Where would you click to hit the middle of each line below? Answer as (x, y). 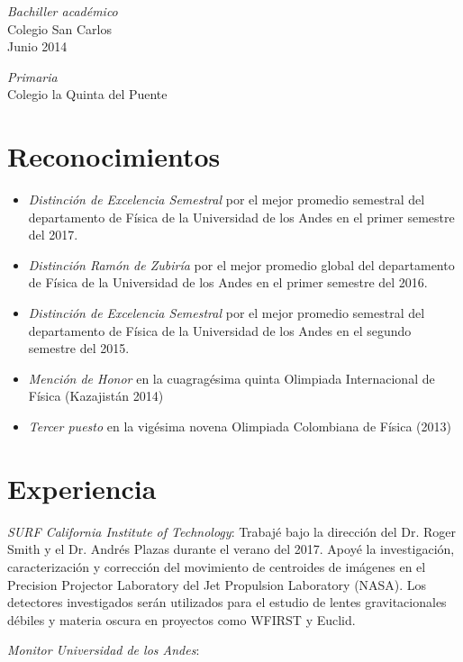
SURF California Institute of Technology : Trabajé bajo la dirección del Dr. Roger (232, 531)
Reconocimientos (114, 156)
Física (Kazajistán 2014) (96, 396)
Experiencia (82, 488)
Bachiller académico (63, 11)
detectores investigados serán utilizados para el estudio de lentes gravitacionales (227, 602)
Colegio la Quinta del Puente (87, 94)
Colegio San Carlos (60, 28)
